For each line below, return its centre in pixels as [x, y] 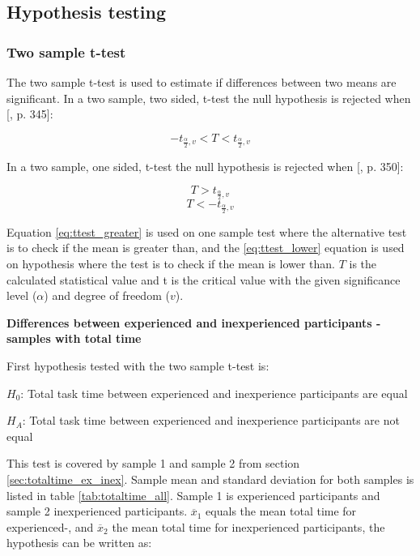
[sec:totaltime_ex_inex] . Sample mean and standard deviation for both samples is [210, 479]
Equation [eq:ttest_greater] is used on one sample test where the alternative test [207, 231]
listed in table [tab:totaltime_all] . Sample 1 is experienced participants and [193, 495]
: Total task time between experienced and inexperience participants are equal [214, 393]
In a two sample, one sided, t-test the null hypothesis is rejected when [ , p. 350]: [205, 166]
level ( [22, 295]
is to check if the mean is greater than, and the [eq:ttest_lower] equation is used [206, 248]
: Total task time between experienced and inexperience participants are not [211, 420]
